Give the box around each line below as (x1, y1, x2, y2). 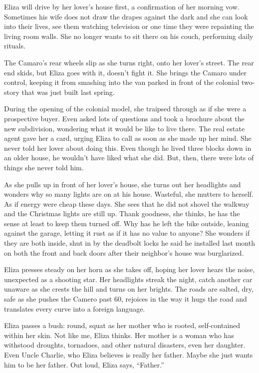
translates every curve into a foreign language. (4, 303, 145, 314)
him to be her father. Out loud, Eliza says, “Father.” (4, 359, 164, 370)
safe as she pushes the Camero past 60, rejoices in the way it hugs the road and (4, 294, 247, 304)
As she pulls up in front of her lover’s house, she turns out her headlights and (4, 179, 241, 189)
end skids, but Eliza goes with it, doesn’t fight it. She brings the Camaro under (4, 67, 247, 77)
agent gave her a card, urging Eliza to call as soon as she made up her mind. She (4, 133, 252, 143)
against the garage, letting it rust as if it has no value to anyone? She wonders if (4, 228, 250, 238)
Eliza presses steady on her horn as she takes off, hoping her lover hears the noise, (4, 264, 255, 275)
